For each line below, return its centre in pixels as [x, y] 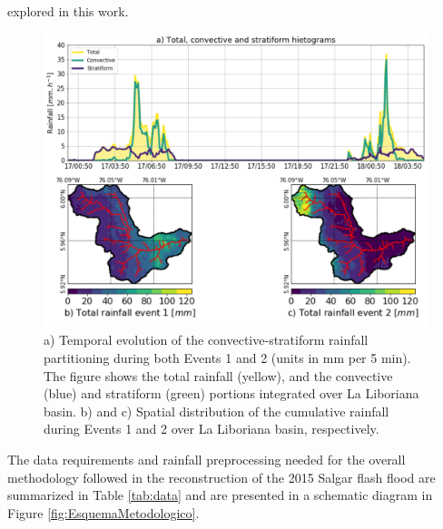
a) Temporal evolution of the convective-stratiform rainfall [206, 340]
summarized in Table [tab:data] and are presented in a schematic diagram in [220, 495]
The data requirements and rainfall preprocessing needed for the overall [207, 459]
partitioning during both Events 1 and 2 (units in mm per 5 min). [227, 357]
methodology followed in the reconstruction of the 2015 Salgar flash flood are [221, 477]
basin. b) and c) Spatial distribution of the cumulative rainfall [217, 411]
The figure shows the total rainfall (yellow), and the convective [218, 375]
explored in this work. [68, 11]
